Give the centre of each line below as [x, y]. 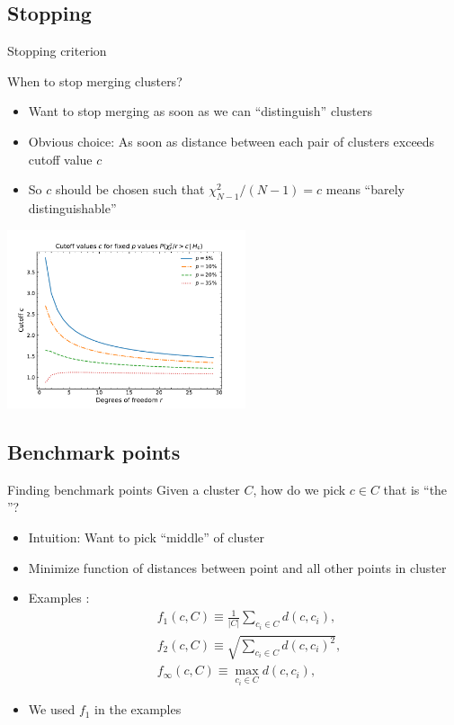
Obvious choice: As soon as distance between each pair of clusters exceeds [231, 141]
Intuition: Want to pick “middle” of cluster [147, 537]
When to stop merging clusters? [95, 81]
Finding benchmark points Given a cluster [124, 489]
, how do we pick [299, 489]
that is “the [415, 489]
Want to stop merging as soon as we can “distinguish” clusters [200, 111]
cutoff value [60, 159]
